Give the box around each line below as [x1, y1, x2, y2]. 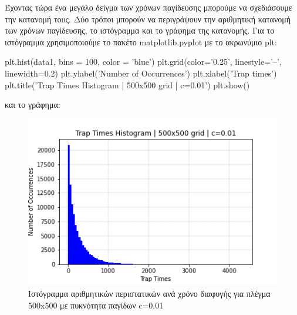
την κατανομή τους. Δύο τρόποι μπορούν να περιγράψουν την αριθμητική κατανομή [5, 12, 291, 25]
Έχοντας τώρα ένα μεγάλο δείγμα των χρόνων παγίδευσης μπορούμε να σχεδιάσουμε [5, 1, 292, 13]
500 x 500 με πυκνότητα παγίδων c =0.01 [28, 299, 164, 311]
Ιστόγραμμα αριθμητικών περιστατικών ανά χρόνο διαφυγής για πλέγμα [28, 287, 271, 299]
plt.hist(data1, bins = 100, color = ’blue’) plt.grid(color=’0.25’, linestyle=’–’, [5, 55, 282, 68]
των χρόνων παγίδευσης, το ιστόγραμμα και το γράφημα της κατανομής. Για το [5, 24, 275, 37]
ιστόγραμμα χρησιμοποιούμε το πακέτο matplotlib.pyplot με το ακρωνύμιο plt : [5, 35, 277, 48]
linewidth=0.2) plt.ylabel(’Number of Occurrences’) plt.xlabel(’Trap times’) [5, 67, 277, 79]
